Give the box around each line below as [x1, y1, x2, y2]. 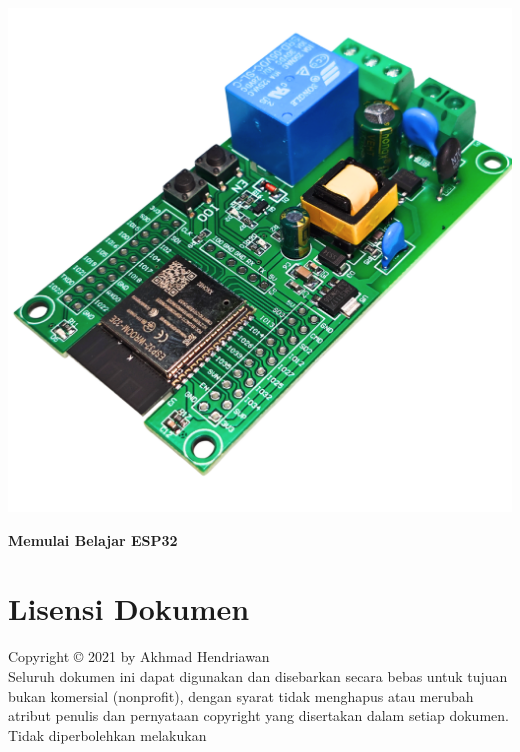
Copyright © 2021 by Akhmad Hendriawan [8, 646, 270, 667]
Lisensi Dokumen [8, 588, 250, 629]
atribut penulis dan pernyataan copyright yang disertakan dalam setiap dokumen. [8, 705, 509, 726]
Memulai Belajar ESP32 [8, 529, 178, 550]
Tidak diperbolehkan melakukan [8, 724, 207, 745]
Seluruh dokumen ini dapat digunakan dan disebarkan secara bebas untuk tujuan [8, 665, 508, 686]
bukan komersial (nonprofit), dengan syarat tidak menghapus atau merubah [8, 685, 474, 706]
